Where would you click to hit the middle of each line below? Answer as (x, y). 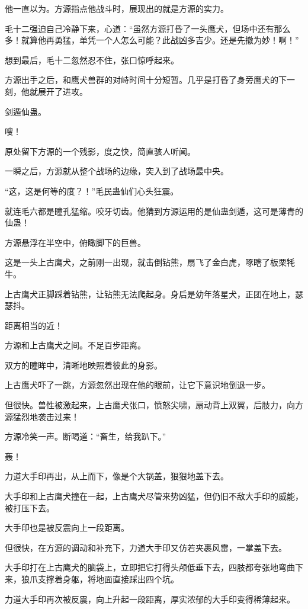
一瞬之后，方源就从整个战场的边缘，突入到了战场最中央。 (117, 171)
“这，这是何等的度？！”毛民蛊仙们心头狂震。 (92, 190)
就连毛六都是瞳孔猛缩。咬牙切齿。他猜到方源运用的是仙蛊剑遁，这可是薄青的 (154, 211)
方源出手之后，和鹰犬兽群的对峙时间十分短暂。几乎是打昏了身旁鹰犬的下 (146, 80)
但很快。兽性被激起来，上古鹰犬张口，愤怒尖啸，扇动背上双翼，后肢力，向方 (154, 405)
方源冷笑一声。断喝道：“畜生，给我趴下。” (86, 436)
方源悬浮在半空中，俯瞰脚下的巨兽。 (75, 242)
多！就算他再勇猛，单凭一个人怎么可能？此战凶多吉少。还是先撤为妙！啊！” (152, 40)
